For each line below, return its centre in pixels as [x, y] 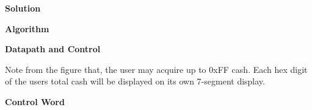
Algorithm [27, 28]
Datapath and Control [53, 49]
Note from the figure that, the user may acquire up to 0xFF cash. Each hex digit [156, 69]
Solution [23, 8]
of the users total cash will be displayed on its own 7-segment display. [135, 81]
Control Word [35, 101]
